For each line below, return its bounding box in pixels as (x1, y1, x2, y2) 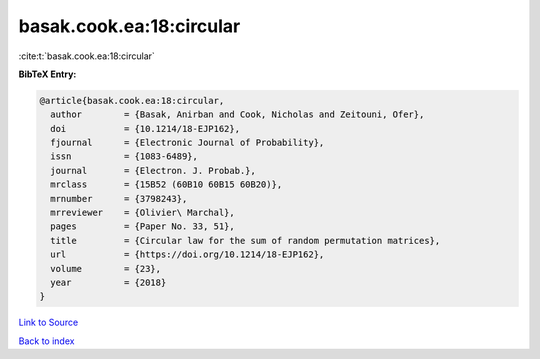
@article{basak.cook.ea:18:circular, (39, 95, 225, 106)
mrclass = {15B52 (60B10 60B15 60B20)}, (50, 179, 283, 190)
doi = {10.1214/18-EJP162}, (50, 123, 240, 134)
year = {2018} (50, 277, 167, 288)
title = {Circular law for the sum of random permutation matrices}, (50, 235, 441, 246)
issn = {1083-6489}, (50, 151, 199, 162)
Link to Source (18, 316, 79, 329)
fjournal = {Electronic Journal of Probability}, (50, 137, 325, 149)
